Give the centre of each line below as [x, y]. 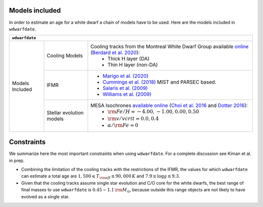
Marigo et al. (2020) [125, 76]
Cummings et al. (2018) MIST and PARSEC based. [160, 82]
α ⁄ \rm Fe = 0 [123, 125]
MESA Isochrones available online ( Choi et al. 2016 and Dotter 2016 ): [169, 105]
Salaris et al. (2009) [125, 88]
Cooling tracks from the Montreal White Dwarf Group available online [169, 47]
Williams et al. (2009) [127, 94]
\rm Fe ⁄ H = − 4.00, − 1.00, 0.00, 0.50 [153, 112]
